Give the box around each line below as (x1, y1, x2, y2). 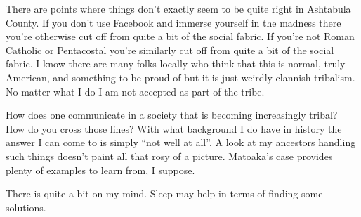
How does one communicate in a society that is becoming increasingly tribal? (6, 107, 338, 122)
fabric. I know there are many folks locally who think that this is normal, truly (6, 56, 346, 71)
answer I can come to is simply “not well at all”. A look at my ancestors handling (6, 135, 356, 150)
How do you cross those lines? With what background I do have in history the (6, 121, 342, 136)
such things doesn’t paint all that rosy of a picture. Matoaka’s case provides (6, 148, 333, 163)
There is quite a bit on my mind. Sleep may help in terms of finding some (6, 186, 323, 201)
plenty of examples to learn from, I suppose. (6, 162, 195, 177)
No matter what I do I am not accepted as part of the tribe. (6, 84, 265, 98)
